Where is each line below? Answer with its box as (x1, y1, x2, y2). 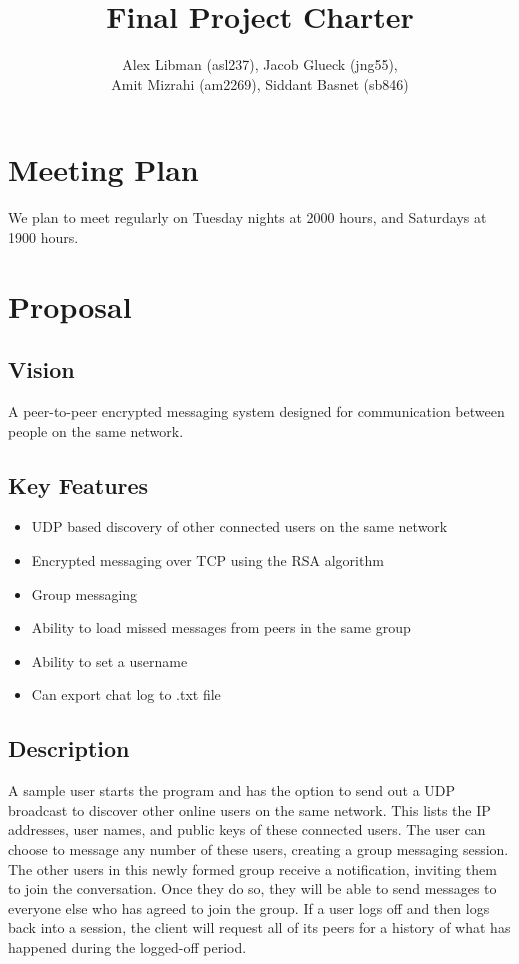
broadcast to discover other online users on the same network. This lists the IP (8, 799, 491, 820)
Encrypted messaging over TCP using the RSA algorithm (31, 550, 384, 570)
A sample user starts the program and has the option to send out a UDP (8, 780, 456, 801)
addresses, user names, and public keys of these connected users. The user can (8, 819, 486, 840)
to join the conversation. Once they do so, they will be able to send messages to (8, 878, 497, 899)
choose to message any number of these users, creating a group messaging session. (8, 838, 509, 859)
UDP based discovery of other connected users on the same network (31, 516, 448, 537)
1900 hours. (8, 226, 79, 247)
